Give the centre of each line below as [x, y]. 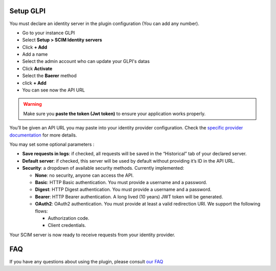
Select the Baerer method [49, 76]
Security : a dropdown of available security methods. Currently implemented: [103, 168]
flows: [41, 211]
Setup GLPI [28, 11]
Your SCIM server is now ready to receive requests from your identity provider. [93, 235]
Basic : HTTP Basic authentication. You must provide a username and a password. [121, 182]
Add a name [35, 54]
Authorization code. [68, 218]
